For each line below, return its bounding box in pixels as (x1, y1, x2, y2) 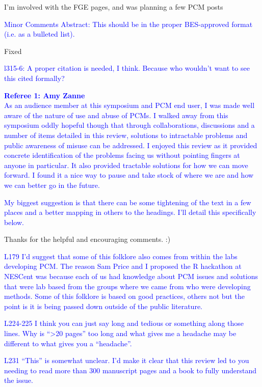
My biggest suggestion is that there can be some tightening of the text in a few (4, 197, 251, 207)
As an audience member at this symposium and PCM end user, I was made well (4, 100, 255, 110)
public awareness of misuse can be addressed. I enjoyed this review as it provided (4, 140, 257, 150)
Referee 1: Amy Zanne (4, 90, 85, 100)
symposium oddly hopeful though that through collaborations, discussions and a (4, 120, 255, 130)
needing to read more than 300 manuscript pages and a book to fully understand (4, 365, 257, 375)
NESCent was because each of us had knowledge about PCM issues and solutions (4, 271, 258, 282)
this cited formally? (4, 72, 65, 83)
